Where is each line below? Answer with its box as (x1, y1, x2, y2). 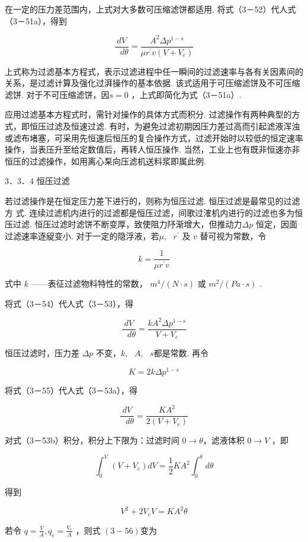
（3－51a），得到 (5, 14, 67, 27)
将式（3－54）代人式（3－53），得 (5, 297, 133, 309)
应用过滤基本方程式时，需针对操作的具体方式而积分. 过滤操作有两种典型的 (5, 108, 292, 121)
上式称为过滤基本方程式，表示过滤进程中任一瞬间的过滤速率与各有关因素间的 (5, 65, 303, 77)
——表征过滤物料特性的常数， (31, 277, 147, 290)
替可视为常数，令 (200, 229, 267, 242)
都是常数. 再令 (153, 347, 209, 359)
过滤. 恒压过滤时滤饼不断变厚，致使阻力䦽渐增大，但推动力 (12, 218, 242, 230)
